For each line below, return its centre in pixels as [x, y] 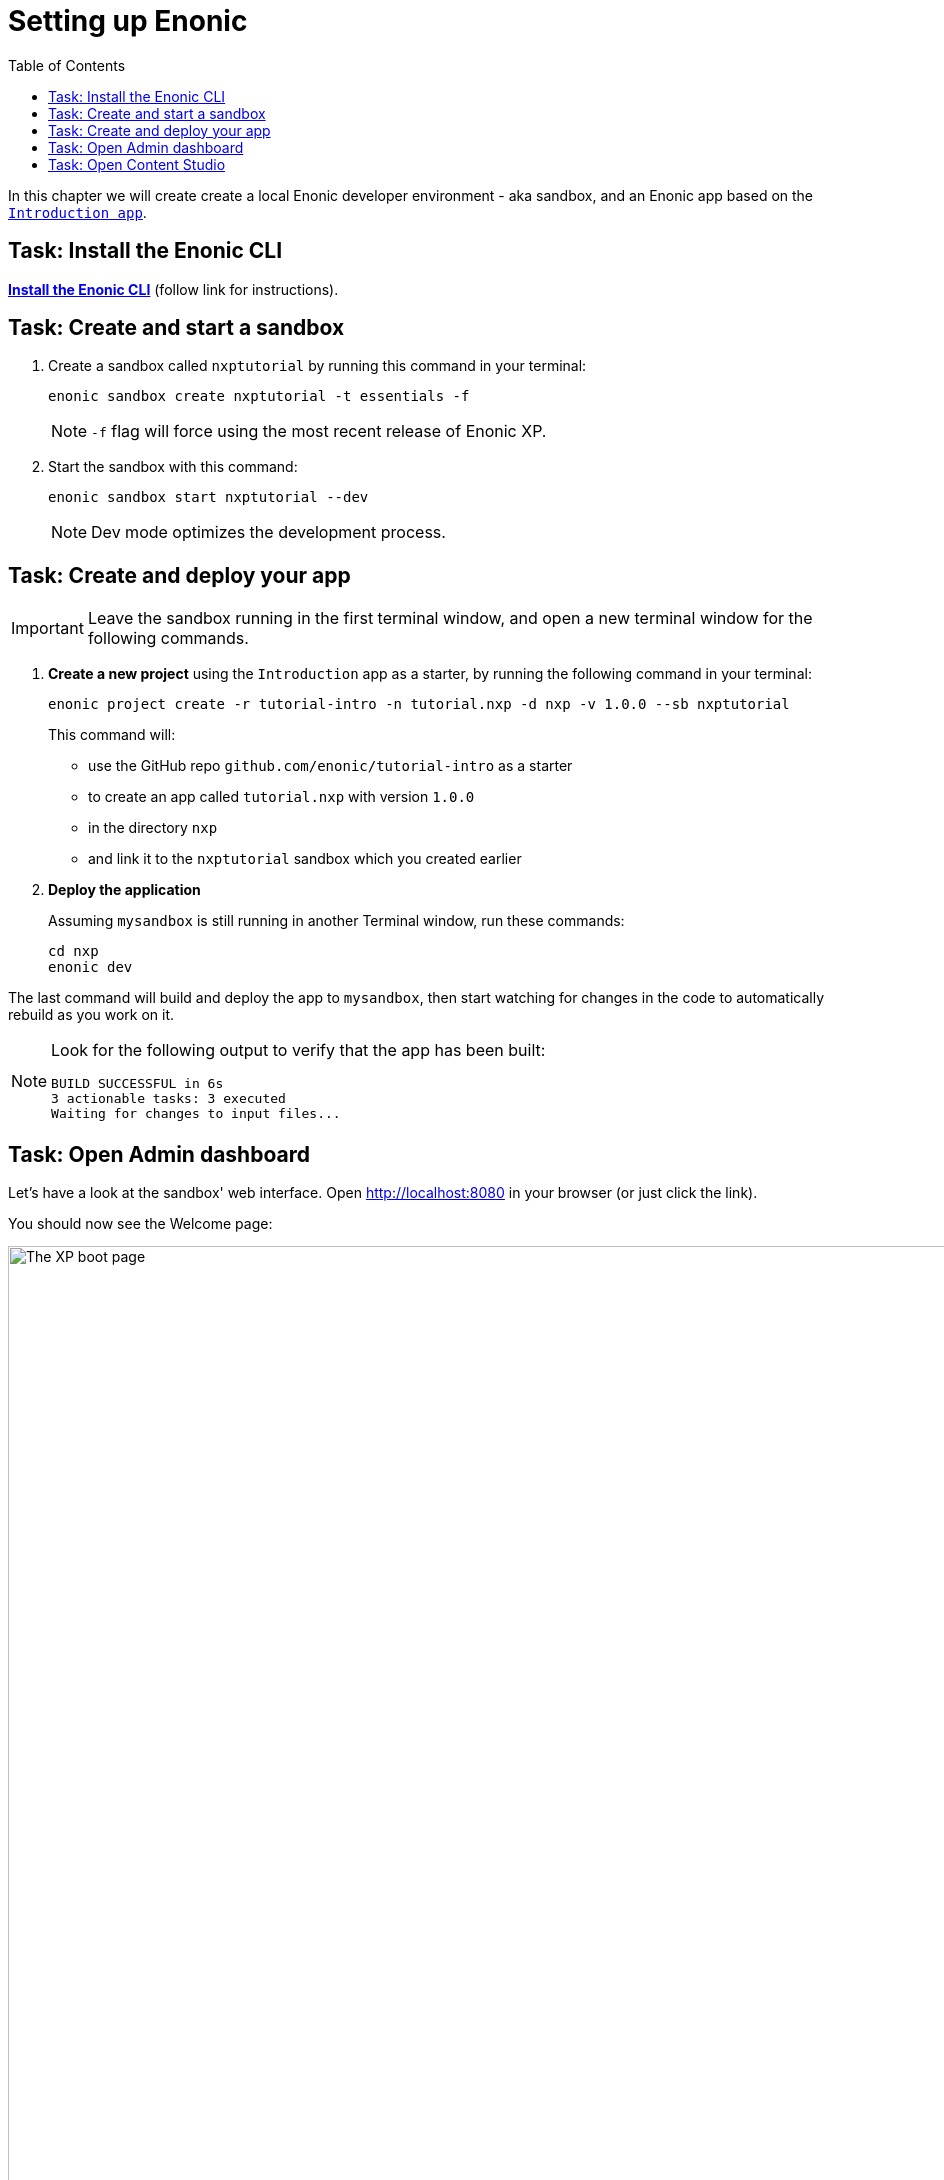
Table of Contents [67, 65]
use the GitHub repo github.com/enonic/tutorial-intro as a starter [330, 766]
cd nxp [73, 951]
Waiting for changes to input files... [196, 1114]
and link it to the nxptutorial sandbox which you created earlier [305, 859]
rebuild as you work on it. [91, 1015]
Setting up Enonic [128, 21]
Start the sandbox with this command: [173, 467]
